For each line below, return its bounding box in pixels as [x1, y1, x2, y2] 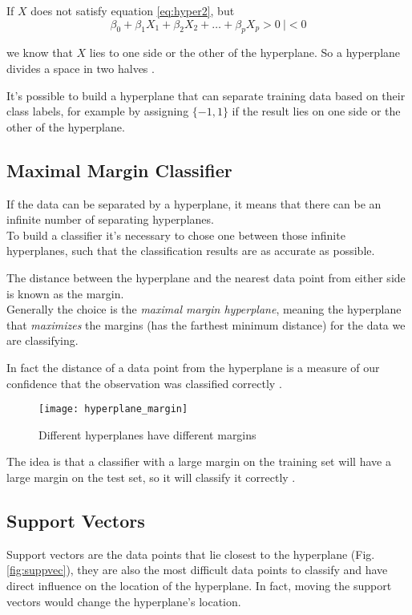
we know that [6, 44, 73, 61]
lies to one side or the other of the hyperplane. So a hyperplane [89, 44, 401, 61]
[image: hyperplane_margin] [38, 403, 188, 415]
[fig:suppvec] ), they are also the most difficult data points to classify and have [6, 561, 388, 578]
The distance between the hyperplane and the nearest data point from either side [6, 269, 406, 285]
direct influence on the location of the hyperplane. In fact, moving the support [6, 577, 392, 593]
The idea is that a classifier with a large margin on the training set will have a [6, 453, 391, 470]
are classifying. [6, 332, 79, 349]
